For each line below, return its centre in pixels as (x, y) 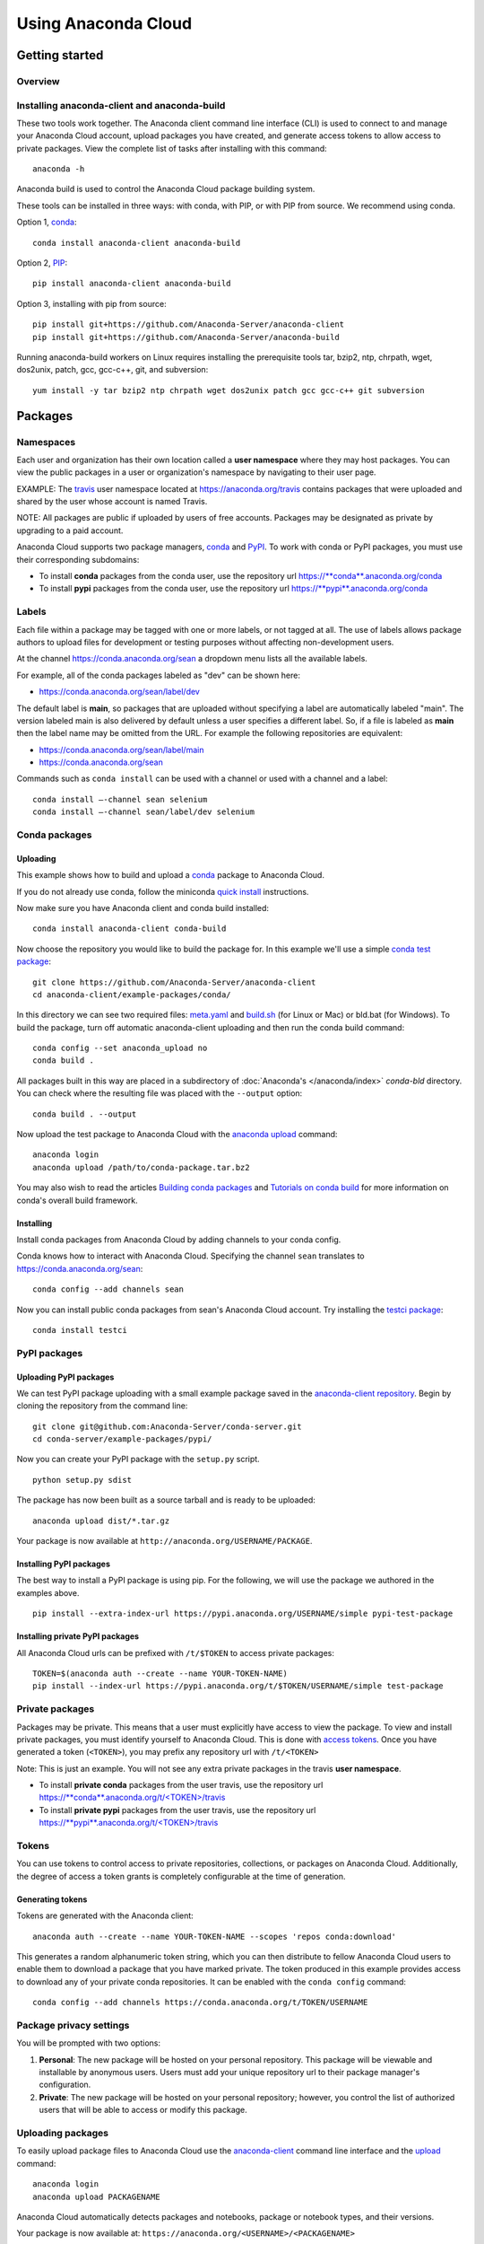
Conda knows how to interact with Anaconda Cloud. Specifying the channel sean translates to (190, 1256)
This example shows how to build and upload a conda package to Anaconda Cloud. (170, 875)
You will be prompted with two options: (89, 2043)
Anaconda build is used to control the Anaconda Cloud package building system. (166, 189)
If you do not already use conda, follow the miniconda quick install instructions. (163, 891)
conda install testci (80, 1330)
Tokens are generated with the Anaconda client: (105, 1915)
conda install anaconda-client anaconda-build (137, 243)
